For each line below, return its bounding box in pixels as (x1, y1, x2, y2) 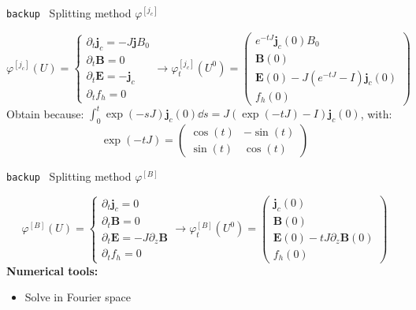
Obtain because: (6, 105, 84, 121)
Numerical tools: (6, 262, 98, 278)
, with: (360, 105, 392, 121)
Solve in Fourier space (24, 289, 131, 305)
